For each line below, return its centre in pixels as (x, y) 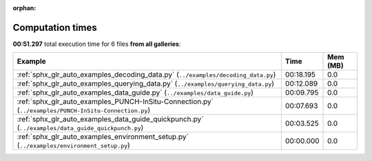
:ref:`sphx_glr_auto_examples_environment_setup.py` (103, 137)
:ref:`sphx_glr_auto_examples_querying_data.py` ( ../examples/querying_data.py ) (146, 84)
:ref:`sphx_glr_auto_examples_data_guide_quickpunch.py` (110, 119)
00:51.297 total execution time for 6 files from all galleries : (97, 44)
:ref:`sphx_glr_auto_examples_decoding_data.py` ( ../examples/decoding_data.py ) (146, 75)
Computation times (55, 27)
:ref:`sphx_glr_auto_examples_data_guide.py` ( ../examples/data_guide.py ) (135, 92)
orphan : (24, 8)
